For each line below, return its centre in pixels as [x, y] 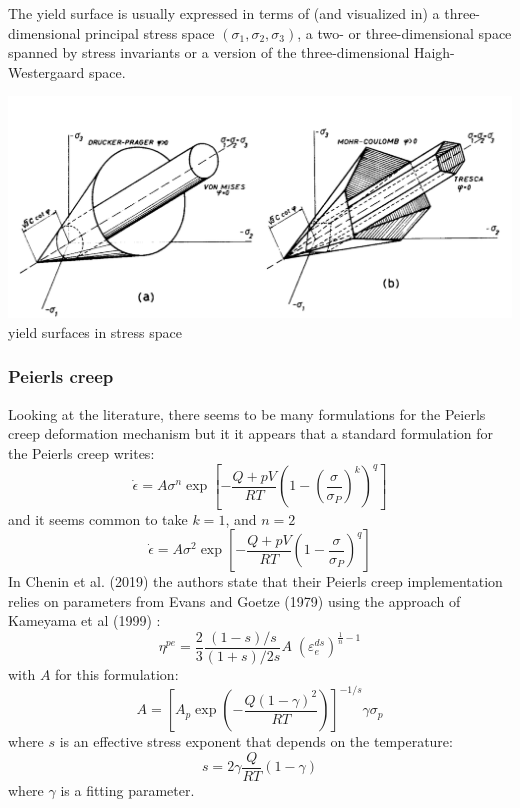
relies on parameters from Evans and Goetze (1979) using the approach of [234, 600]
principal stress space [150, 32]
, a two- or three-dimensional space [404, 32]
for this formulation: [117, 673]
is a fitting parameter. [127, 789]
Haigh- [434, 52]
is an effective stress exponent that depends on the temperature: [256, 741]
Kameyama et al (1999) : [84, 620]
